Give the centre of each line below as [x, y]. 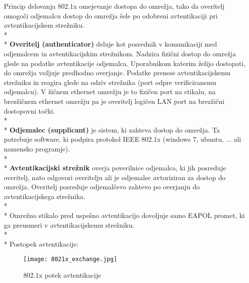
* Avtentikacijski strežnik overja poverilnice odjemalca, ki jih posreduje [115, 168]
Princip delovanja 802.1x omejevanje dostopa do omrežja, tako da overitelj [114, 6]
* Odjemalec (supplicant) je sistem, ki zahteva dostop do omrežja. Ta [112, 129]
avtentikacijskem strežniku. [44, 25]
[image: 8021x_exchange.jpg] [70, 259]
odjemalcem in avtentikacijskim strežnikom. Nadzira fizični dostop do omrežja [120, 53]
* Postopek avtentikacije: [41, 243]
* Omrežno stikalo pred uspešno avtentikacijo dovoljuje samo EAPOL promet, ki [124, 215]
